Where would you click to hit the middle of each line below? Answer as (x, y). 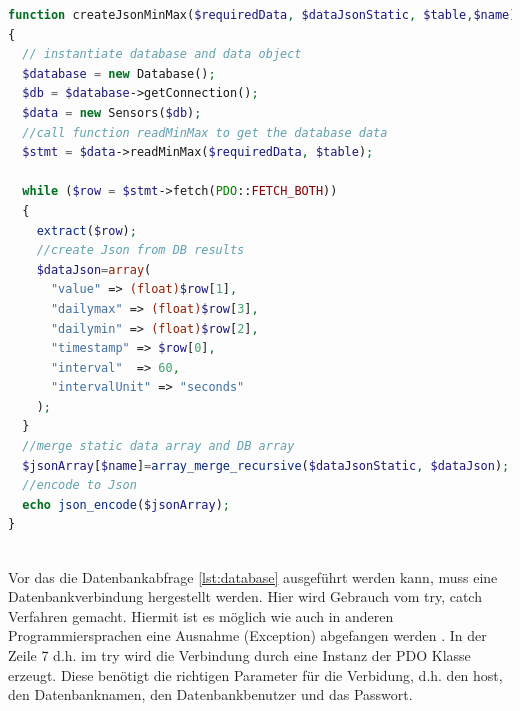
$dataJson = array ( (94, 269)
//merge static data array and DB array (158, 446)
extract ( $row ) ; (86, 230)
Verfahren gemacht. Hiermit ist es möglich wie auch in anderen (201, 615)
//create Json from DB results (140, 250)
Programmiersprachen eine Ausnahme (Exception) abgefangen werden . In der (247, 635)
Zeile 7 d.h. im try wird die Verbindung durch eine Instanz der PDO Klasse (239, 655)
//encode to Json (79, 485)
